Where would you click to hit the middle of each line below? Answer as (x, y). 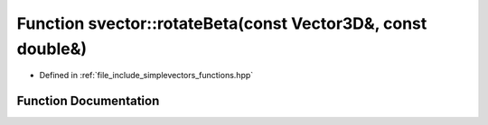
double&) (52, 49)
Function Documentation (88, 101)
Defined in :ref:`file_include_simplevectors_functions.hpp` (146, 76)
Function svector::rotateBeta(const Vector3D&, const (222, 23)
